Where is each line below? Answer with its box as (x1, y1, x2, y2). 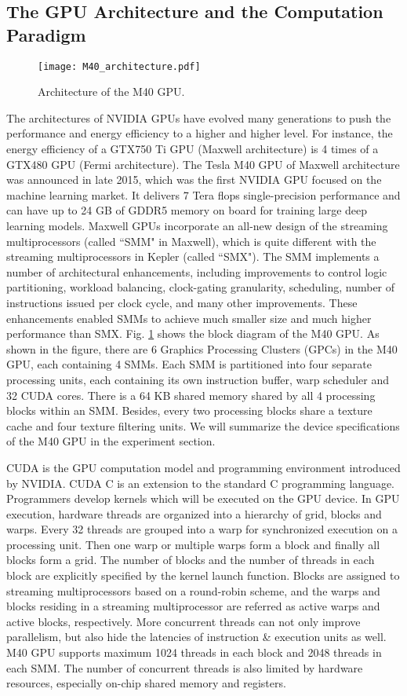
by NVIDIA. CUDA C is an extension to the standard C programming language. (6, 474, 395, 491)
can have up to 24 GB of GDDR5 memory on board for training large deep (6, 202, 368, 218)
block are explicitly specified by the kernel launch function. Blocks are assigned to (6, 567, 400, 584)
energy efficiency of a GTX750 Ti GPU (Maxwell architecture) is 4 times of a (6, 141, 379, 157)
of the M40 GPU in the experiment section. (6, 433, 216, 449)
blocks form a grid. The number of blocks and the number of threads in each (6, 551, 375, 568)
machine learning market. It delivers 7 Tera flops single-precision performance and (6, 186, 401, 203)
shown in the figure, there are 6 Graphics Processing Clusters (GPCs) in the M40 (6, 340, 398, 357)
